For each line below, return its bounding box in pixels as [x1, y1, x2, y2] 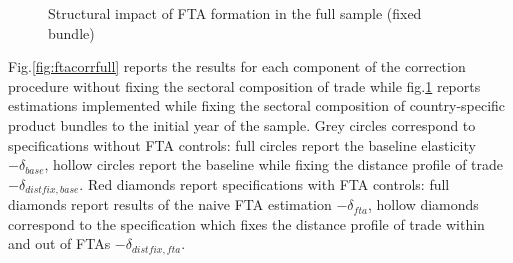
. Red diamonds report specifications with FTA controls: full [79, 173, 450, 194]
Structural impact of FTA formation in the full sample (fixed [48, 3, 422, 23]
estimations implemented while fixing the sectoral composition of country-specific [8, 95, 506, 116]
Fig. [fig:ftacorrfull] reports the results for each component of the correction [8, 56, 466, 77]
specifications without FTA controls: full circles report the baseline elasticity [8, 134, 476, 155]
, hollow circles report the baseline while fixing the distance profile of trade [44, 154, 504, 175]
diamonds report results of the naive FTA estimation [8, 194, 332, 215]
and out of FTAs [8, 233, 111, 254]
